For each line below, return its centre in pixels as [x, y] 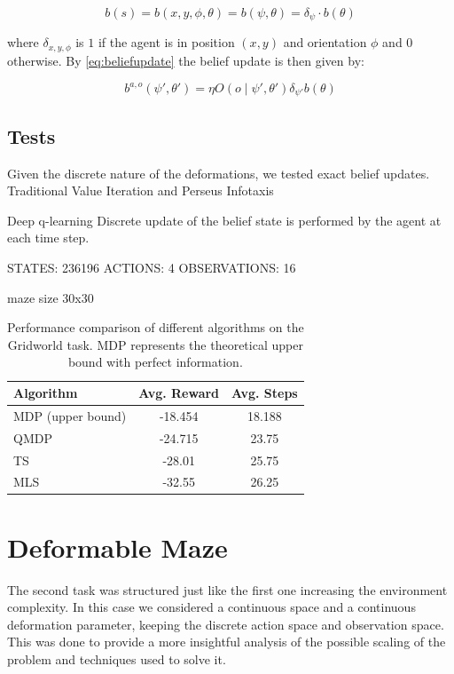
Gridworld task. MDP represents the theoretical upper [155, 344]
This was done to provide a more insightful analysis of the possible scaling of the [227, 642]
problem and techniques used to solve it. [117, 658]
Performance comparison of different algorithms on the [156, 327]
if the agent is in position [166, 42]
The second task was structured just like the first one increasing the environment [227, 589]
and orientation [325, 42]
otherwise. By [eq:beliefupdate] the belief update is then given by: [186, 60]
